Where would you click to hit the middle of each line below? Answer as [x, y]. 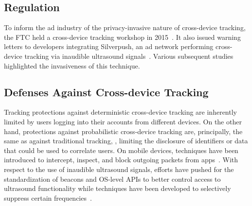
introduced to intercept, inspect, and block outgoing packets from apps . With [121, 160]
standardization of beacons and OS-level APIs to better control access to [112, 179]
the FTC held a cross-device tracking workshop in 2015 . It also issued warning [122, 37]
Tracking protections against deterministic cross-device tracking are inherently [120, 112]
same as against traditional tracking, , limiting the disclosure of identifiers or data [126, 141]
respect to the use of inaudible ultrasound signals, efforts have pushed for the [119, 169]
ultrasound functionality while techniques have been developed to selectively [117, 188]
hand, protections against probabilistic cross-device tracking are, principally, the [123, 131]
